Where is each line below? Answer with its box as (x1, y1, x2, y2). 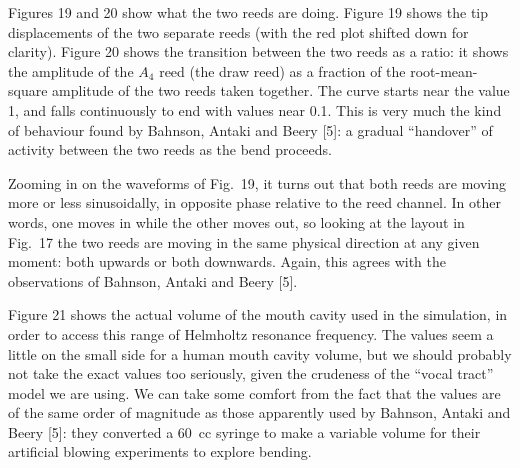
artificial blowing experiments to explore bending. (8, 441, 312, 462)
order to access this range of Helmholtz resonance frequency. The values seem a (8, 323, 494, 344)
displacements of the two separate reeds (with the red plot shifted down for (8, 21, 469, 42)
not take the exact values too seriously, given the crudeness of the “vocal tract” (8, 363, 494, 384)
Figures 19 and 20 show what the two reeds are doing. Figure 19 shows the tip (8, 2, 489, 22)
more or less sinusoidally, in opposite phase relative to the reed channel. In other (8, 192, 501, 213)
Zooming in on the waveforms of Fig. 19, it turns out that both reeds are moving (8, 172, 506, 193)
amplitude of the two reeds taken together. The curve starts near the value (52, 80, 510, 101)
